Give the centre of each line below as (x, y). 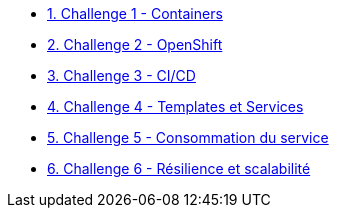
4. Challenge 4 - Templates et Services (175, 106)
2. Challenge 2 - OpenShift (135, 44)
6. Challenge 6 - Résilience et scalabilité (179, 168)
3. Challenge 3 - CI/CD (121, 75)
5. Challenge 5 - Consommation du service (188, 137)
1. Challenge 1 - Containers (135, 13)
